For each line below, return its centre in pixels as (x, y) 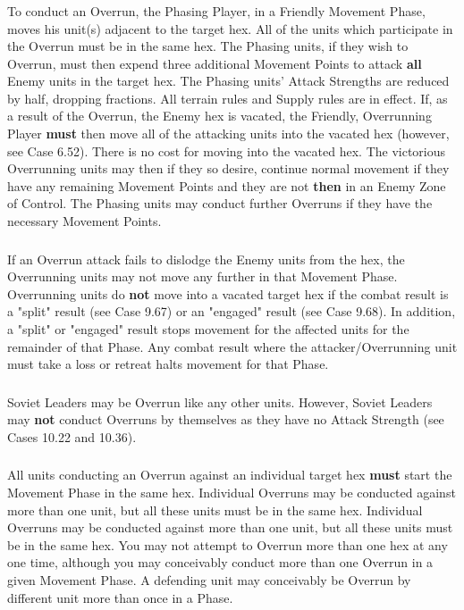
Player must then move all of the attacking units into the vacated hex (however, (228, 134)
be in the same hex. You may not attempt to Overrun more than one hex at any (228, 544)
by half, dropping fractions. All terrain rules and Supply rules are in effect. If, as (228, 98)
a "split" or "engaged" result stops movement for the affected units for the (208, 328)
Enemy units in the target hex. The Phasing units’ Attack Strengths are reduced (228, 81)
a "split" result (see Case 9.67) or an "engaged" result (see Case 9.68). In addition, (232, 311)
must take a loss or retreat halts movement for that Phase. (168, 364)
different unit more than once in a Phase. (120, 597)
